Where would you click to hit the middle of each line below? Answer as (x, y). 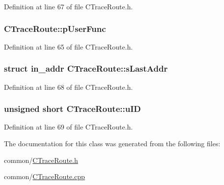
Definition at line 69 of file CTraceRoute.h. (69, 127)
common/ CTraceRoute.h (41, 160)
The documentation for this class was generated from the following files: (112, 144)
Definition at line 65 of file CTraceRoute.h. (69, 46)
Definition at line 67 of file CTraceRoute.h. (69, 6)
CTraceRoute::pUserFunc (55, 28)
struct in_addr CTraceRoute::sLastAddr (86, 68)
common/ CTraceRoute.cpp (44, 176)
